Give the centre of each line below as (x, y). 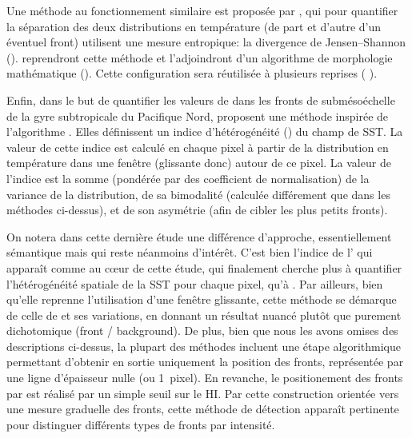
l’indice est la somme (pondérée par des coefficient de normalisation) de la (188, 178)
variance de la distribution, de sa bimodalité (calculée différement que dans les (198, 194)
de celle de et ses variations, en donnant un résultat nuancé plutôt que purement (204, 315)
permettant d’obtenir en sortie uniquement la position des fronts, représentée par (205, 362)
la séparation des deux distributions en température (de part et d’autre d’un (194, 26)
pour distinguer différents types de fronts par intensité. (141, 424)
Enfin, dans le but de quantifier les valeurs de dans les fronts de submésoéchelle (201, 100)
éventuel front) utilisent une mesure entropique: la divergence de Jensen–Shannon (206, 42)
